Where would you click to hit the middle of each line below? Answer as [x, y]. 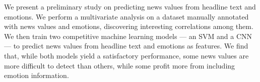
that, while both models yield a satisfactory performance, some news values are [126, 55]
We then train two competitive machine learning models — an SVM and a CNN [128, 36]
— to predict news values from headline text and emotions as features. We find [126, 46]
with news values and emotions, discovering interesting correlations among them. [129, 26]
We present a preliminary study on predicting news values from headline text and [130, 6]
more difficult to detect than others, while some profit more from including [120, 65]
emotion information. [37, 75]
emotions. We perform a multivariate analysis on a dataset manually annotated [126, 16]
